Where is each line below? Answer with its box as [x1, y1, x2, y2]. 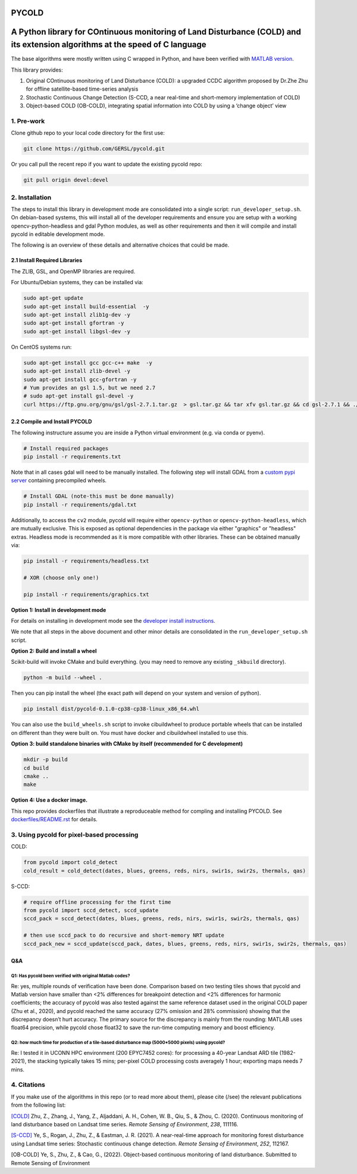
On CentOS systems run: [11, 343, 72, 350]
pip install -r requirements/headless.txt [23, 557, 149, 564]
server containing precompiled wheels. [11, 477, 107, 484]
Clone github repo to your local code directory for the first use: [11, 129, 165, 136]
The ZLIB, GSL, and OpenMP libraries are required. [11, 268, 136, 275]
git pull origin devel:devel [23, 176, 109, 184]
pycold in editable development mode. [11, 231, 105, 238]
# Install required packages [23, 445, 109, 452]
